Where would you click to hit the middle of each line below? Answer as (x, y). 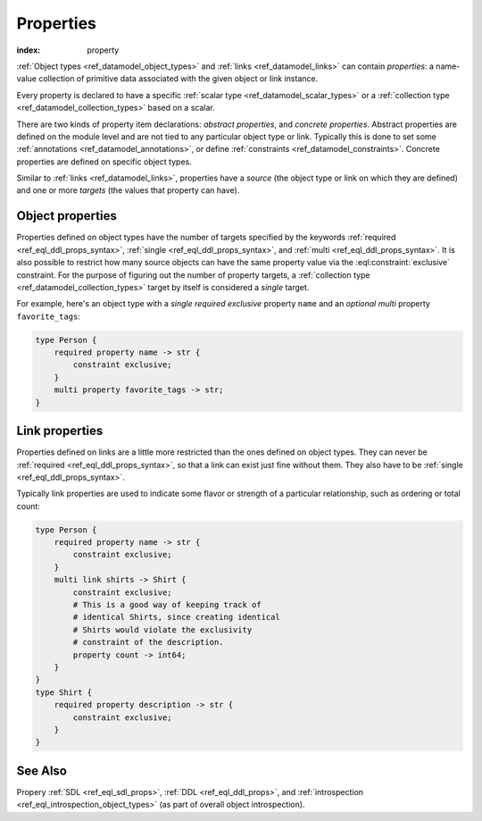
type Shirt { (64, 692)
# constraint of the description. (148, 642)
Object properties (67, 216)
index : (29, 50)
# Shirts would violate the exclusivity (162, 629)
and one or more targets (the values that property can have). (128, 190)
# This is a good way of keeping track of (167, 605)
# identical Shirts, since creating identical (176, 617)
